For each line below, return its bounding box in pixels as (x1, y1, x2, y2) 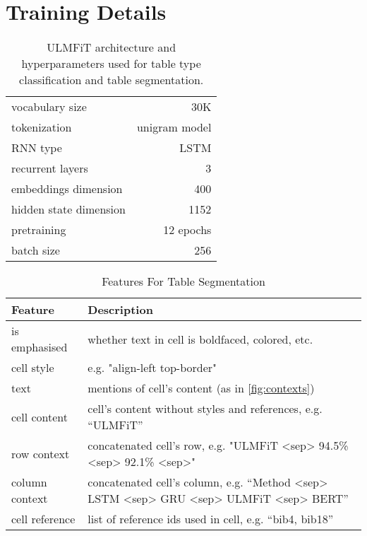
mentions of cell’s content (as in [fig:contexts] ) (88, 380, 315, 397)
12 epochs (163, 221, 212, 238)
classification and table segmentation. (19, 71, 204, 88)
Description (88, 301, 153, 318)
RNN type (11, 139, 62, 156)
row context (11, 445, 70, 462)
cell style (11, 359, 54, 376)
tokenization (11, 119, 72, 136)
